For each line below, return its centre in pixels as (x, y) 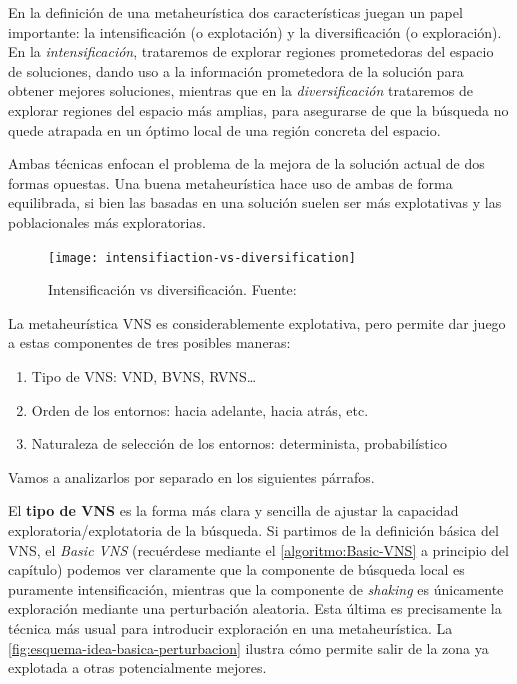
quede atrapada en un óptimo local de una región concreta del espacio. (224, 129)
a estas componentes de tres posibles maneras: (149, 342)
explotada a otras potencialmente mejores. (137, 667)
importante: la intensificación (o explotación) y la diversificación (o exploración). (255, 31)
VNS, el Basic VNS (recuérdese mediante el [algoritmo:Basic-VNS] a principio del (258, 549)
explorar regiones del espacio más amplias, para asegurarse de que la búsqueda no (258, 109)
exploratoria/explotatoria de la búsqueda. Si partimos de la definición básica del (253, 529)
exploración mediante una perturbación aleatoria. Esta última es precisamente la (255, 608)
